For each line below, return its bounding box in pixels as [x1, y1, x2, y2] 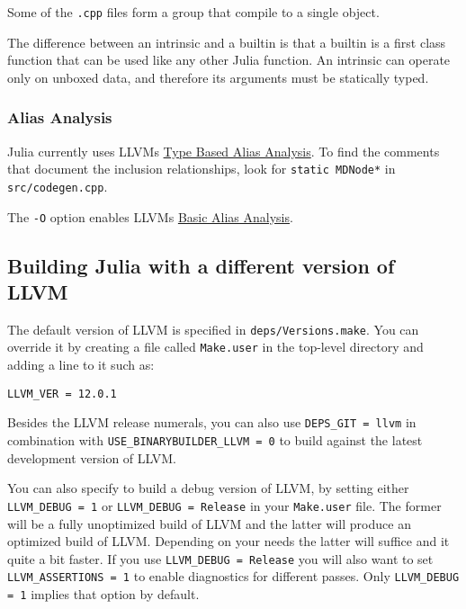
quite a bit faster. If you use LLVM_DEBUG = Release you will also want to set [7, 549, 434, 568]
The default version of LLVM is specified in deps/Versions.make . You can [7, 319, 419, 338]
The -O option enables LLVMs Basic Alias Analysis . [7, 207, 293, 226]
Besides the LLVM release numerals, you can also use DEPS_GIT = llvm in [7, 413, 417, 432]
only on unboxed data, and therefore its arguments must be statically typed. [7, 67, 429, 86]
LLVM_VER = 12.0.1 [7, 387, 117, 400]
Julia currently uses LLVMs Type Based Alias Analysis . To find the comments [7, 141, 440, 160]
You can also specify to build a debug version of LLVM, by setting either [7, 479, 409, 497]
